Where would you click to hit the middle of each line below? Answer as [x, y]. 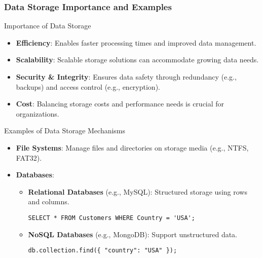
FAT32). [29, 157]
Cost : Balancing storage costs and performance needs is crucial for [120, 104]
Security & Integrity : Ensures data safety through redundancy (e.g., [126, 77]
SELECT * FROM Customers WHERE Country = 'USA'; [111, 218]
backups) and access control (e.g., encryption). [88, 86]
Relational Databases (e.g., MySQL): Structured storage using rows [138, 191]
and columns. [49, 201]
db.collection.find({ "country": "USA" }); [103, 251]
